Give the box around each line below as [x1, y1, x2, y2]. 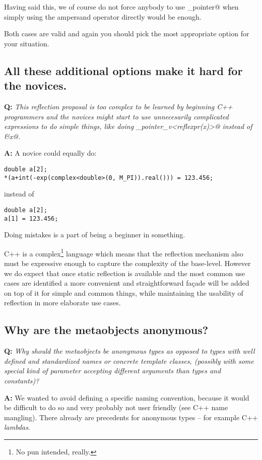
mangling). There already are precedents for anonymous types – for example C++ [4, 412, 258, 422]
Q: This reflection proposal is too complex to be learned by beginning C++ [4, 101, 233, 111]
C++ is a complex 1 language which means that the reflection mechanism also [4, 246, 243, 258]
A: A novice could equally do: [4, 148, 97, 158]
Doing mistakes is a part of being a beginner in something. [4, 229, 185, 240]
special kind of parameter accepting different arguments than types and [4, 365, 221, 376]
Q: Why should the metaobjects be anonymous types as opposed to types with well [4, 346, 255, 356]
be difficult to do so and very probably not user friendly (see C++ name [4, 402, 228, 413]
